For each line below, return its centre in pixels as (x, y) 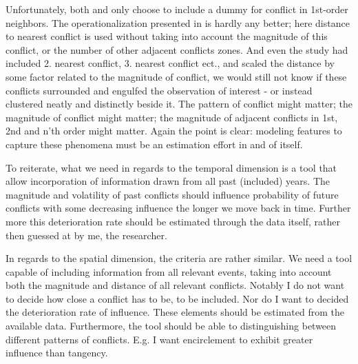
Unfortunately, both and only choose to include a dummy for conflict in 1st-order (177, 9)
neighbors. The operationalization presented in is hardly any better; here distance (178, 22)
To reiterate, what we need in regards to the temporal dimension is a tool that (171, 167)
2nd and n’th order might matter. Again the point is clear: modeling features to (174, 131)
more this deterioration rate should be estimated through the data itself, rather (173, 221)
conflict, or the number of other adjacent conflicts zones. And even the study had (177, 49)
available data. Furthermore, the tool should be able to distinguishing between (171, 326)
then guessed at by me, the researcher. (86, 235)
